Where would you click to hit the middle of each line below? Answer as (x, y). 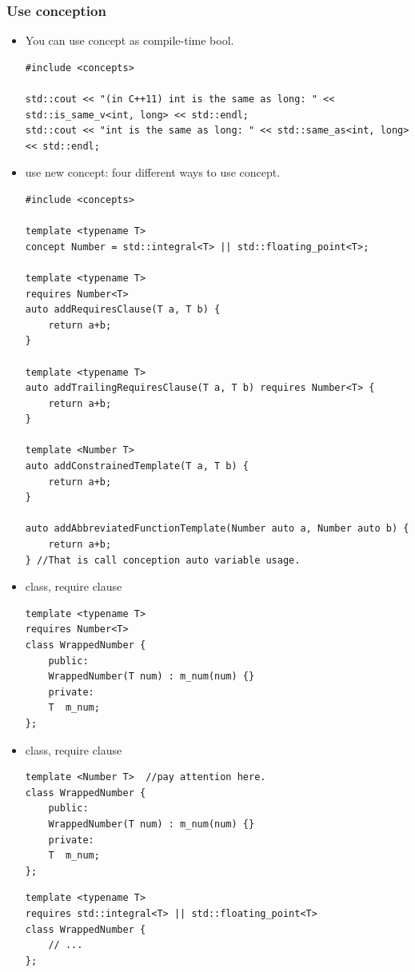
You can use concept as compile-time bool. (130, 40)
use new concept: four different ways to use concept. (153, 172)
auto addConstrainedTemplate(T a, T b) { (137, 466)
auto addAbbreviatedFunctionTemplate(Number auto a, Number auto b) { (217, 529)
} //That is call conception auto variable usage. (163, 560)
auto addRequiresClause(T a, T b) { (123, 310)
